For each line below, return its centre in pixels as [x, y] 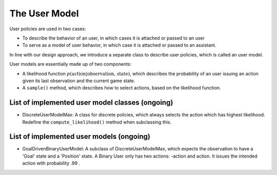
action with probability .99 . [51, 163]
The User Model [44, 13]
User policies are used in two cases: [48, 29]
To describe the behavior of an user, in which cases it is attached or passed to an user [114, 38]
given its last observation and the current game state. [79, 81]
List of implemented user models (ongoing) [80, 137]
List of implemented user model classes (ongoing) [91, 103]
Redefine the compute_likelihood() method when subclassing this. [97, 122]
